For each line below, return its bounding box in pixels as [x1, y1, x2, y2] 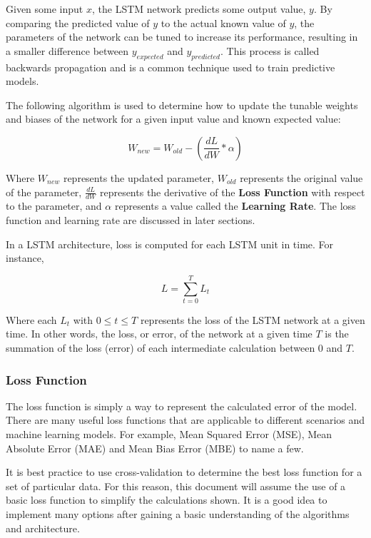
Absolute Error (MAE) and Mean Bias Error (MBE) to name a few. [6, 440, 304, 455]
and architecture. [6, 520, 80, 535]
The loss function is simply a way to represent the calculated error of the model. [6, 398, 357, 413]
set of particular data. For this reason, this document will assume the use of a [6, 478, 346, 493]
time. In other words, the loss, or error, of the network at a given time [6, 326, 312, 341]
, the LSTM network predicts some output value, [91, 1, 306, 16]
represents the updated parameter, [63, 170, 215, 185]
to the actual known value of [161, 15, 286, 30]
